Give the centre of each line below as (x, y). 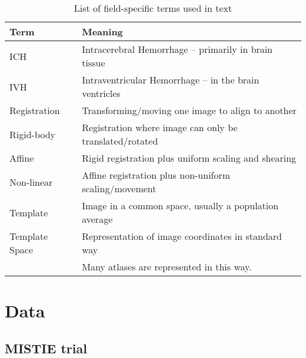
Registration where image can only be (160, 127)
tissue (94, 63)
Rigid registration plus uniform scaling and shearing (189, 158)
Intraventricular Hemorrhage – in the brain (171, 80)
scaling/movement (119, 188)
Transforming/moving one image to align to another (189, 110)
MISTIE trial (46, 348)
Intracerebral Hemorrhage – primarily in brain (177, 49)
